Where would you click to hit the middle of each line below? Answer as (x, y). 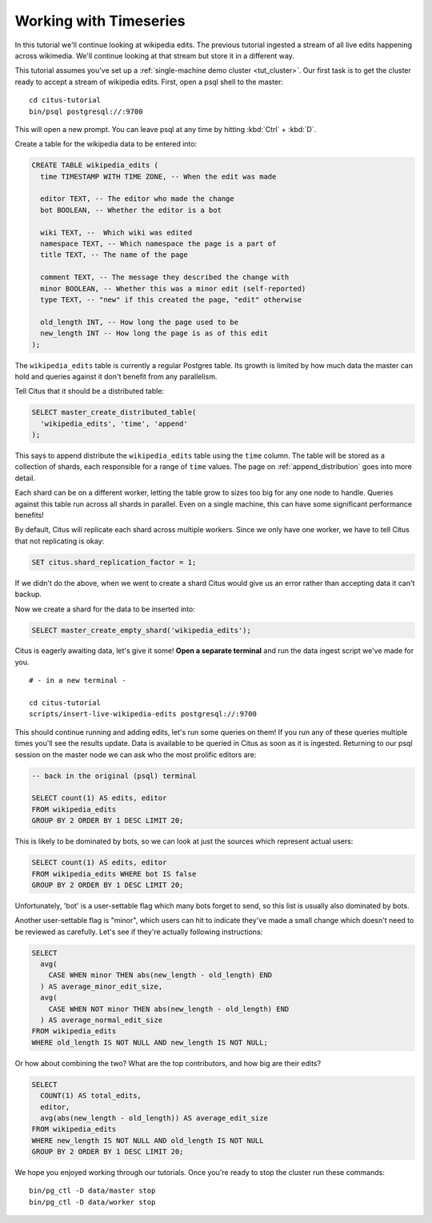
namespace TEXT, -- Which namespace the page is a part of (158, 244)
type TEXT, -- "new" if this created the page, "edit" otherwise (171, 299)
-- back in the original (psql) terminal (114, 776)
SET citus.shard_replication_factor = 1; (114, 562)
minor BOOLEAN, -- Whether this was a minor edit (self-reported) (173, 289)
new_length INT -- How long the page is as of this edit (154, 333)
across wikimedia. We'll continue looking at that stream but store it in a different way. (155, 55)
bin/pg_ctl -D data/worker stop (92, 1202)
